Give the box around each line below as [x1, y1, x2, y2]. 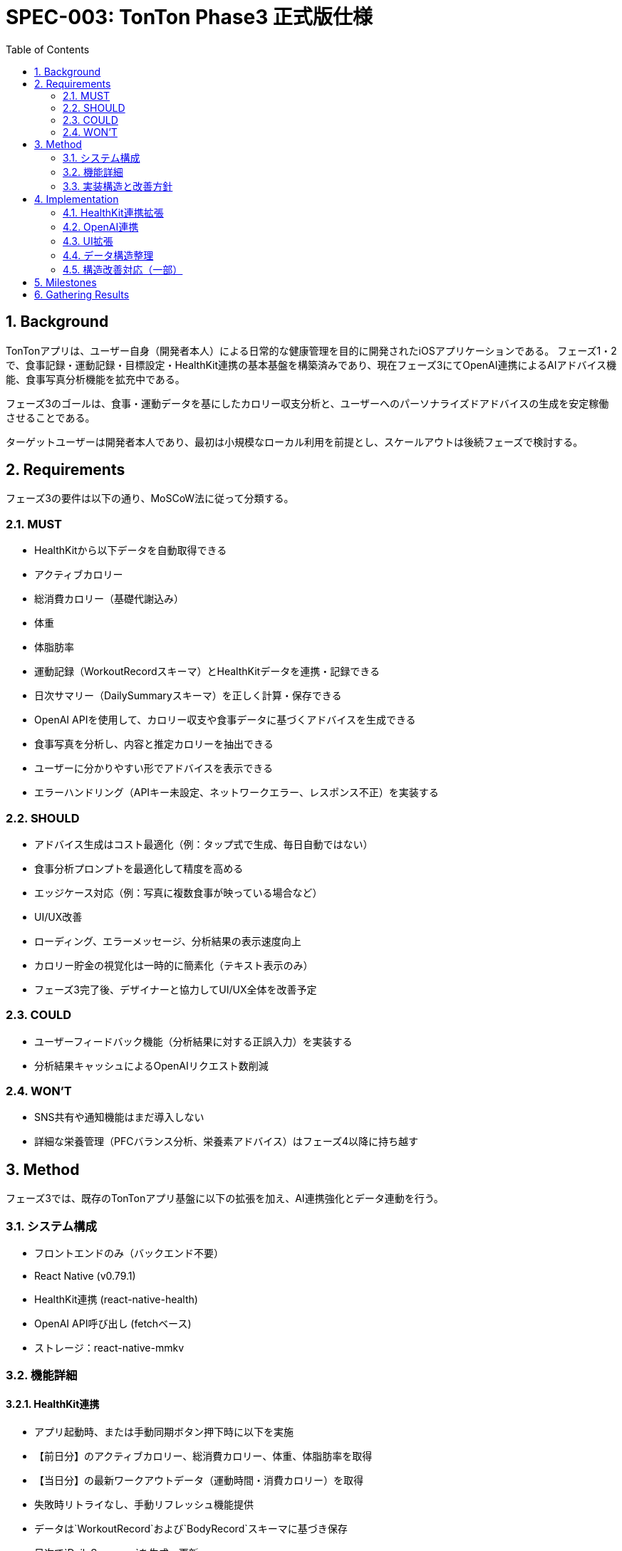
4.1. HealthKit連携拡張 [63, 206, 164, 219]
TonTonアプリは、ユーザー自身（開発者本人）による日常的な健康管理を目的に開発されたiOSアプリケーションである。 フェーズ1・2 [6, 344, 617, 357]
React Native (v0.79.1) [34, 1270, 136, 1283]
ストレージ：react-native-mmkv [34, 1342, 185, 1354]
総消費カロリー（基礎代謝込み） [34, 592, 184, 605]
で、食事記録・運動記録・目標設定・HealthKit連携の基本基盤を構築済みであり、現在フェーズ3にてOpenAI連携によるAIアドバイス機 [6, 358, 617, 371]
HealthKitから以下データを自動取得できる [34, 544, 227, 557]
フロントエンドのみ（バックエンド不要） [34, 1247, 224, 1260]
